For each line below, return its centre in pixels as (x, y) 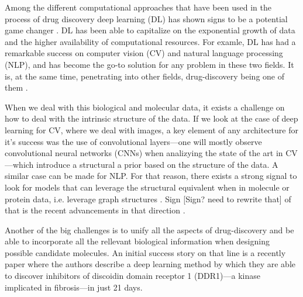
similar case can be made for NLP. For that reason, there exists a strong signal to (151, 176)
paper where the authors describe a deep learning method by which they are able (150, 264)
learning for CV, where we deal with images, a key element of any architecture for (151, 129)
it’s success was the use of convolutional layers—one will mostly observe (133, 141)
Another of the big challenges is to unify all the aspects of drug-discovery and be (149, 229)
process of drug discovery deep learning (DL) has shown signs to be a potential (146, 18)
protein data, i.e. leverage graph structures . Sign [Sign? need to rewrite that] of (148, 198)
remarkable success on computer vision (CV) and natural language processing (144, 53)
